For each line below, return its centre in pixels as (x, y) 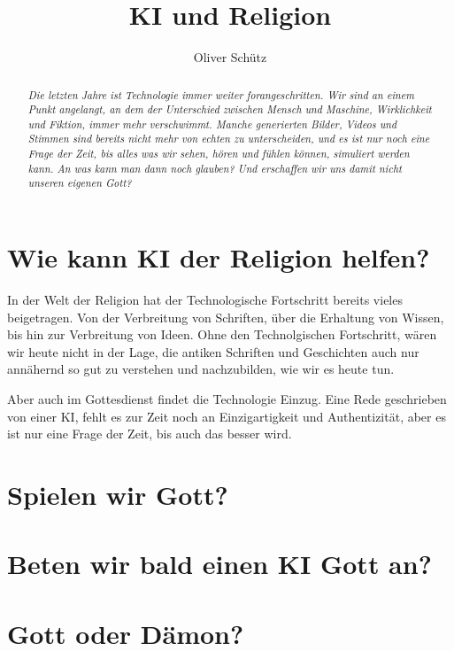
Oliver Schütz (230, 57)
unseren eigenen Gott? (80, 183)
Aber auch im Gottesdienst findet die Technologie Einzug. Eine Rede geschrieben (227, 399)
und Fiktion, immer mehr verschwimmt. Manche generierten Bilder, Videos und (212, 124)
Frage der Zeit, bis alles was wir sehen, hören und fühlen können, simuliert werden (219, 154)
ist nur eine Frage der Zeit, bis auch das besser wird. (150, 434)
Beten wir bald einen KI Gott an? (219, 564)
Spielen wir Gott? (118, 494)
